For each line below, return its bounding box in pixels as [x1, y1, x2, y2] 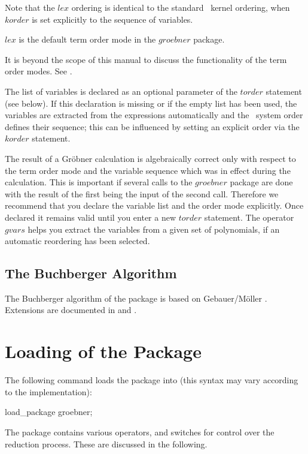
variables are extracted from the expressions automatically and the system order [5, 109, 303, 121]
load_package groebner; [5, 405, 93, 418]
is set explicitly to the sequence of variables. [32, 13, 193, 25]
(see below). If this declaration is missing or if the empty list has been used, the [5, 97, 297, 109]
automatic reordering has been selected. [5, 234, 150, 247]
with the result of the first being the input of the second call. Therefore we [5, 187, 279, 200]
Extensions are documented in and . [5, 303, 137, 316]
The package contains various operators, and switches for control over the [5, 425, 275, 438]
